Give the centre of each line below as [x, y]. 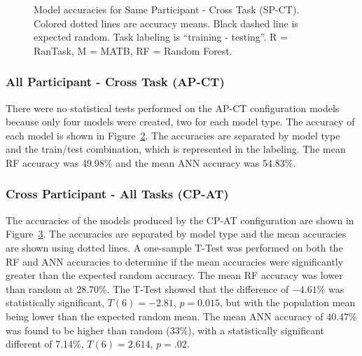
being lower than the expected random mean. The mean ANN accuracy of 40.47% [181, 316]
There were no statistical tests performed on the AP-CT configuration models [173, 108]
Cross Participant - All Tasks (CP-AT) [117, 194]
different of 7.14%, [45, 344]
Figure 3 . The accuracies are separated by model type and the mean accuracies [176, 234]
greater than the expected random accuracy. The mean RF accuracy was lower [174, 275]
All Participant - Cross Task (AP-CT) [115, 82]
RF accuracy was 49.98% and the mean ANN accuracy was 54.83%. [151, 162]
